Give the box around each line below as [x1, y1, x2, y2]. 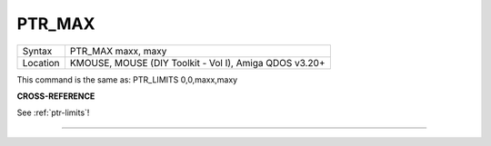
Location [22, 56, 60, 69]
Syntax [22, 44, 53, 57]
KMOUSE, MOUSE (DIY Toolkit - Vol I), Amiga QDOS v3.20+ [69, 56, 326, 69]
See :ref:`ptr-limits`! [16, 107, 90, 118]
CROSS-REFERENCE [16, 91, 95, 102]
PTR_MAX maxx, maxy [69, 44, 167, 57]
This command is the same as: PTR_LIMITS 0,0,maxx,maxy [16, 73, 238, 85]
